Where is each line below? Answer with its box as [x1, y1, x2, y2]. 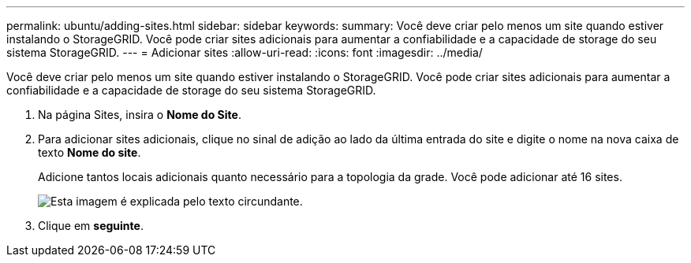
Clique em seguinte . [38, 219, 144, 232]
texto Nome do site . [38, 146, 141, 159]
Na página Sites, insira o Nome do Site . [38, 108, 241, 121]
